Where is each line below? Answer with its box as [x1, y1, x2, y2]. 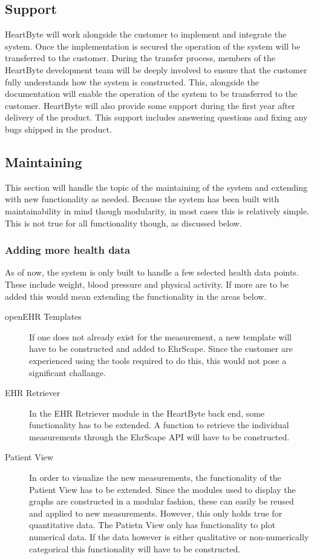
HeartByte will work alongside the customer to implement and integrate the [5, 28, 287, 41]
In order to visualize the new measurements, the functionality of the [29, 471, 281, 484]
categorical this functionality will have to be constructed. [29, 542, 241, 555]
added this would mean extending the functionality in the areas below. [5, 289, 267, 302]
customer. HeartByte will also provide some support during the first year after [5, 99, 295, 111]
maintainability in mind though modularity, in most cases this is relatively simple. [5, 204, 310, 217]
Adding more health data [5, 242, 131, 257]
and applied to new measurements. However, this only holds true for [29, 506, 283, 519]
